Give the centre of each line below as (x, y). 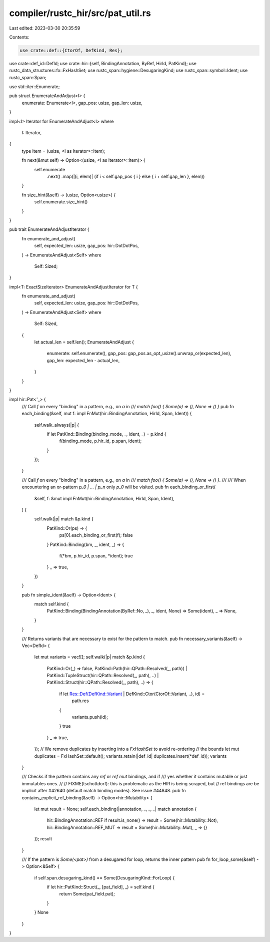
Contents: (19, 37)
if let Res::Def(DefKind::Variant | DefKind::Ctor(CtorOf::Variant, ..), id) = (132, 694)
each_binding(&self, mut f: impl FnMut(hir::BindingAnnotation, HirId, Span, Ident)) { (107, 414)
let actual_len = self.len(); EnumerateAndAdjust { (84, 342)
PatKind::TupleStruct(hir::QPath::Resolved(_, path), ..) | (103, 676)
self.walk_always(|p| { (57, 425)
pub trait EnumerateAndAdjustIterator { (49, 229)
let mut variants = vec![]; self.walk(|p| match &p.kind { (89, 657)
